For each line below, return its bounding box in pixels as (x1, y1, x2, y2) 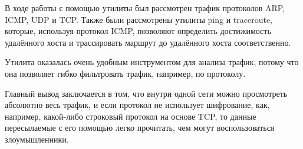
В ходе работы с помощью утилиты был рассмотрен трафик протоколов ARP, (5, 2, 285, 13)
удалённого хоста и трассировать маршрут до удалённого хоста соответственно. (5, 36, 291, 48)
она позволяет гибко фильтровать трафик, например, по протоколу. (5, 67, 246, 79)
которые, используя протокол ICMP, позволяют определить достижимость (5, 25, 271, 37)
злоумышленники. (5, 133, 69, 145)
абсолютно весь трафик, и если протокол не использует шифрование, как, (5, 99, 270, 111)
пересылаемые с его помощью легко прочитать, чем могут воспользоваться (5, 121, 275, 134)
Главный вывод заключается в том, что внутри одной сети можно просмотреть (5, 87, 288, 99)
